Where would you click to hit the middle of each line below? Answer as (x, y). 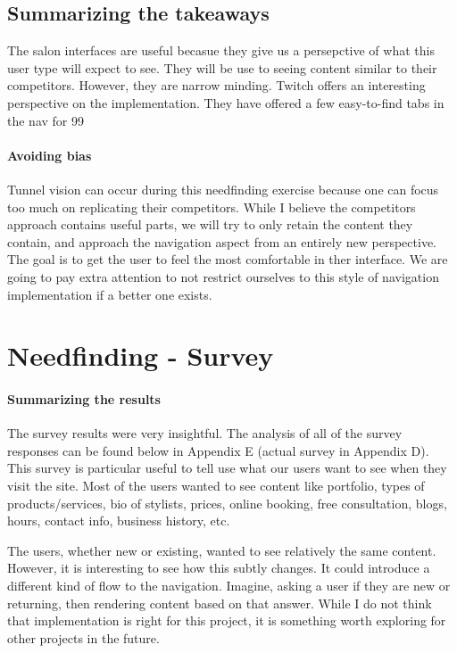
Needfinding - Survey (141, 355)
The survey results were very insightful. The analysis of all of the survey (205, 433)
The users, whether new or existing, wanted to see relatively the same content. (222, 550)
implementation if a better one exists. (110, 294)
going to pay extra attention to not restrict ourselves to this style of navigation (223, 276)
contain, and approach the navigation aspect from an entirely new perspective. (222, 241)
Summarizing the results (84, 399)
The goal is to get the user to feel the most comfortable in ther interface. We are (228, 259)
